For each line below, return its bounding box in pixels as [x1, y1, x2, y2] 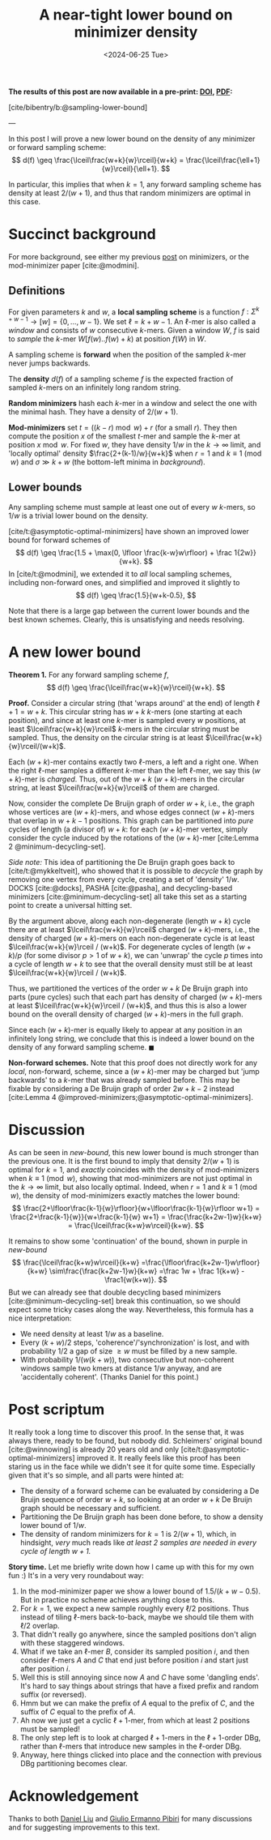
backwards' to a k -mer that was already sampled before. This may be [8, 1075, 240, 1085]
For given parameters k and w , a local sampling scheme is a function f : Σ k [8, 306, 260, 317]
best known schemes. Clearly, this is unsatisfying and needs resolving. [8, 614, 245, 624]
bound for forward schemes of [8, 535, 111, 545]
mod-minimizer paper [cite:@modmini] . [8, 260, 140, 270]
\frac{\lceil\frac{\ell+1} [185, 155, 260, 165]
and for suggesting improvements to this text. [8, 1822, 160, 1832]
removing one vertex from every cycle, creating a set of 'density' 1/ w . [8, 874, 240, 884]
